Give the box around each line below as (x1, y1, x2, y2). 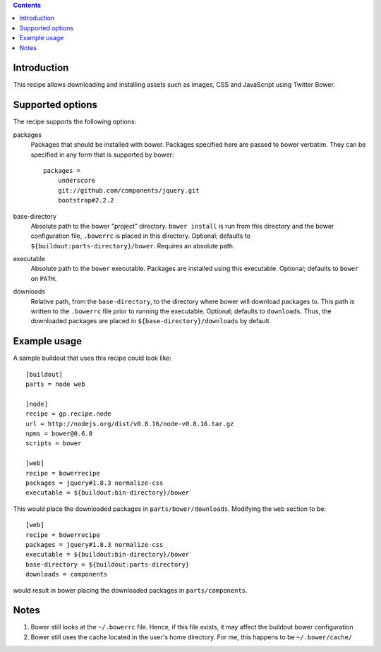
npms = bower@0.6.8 (25, 430, 93, 437)
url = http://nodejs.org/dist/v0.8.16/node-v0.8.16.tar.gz (25, 420, 234, 428)
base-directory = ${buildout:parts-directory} (25, 560, 190, 568)
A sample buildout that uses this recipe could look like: (13, 354, 172, 363)
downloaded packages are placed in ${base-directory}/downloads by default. (30, 317, 272, 325)
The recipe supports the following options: (13, 117, 137, 126)
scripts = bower (25, 440, 82, 447)
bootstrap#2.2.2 (57, 196, 114, 205)
